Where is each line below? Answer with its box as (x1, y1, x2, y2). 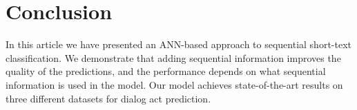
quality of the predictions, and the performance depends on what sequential (6, 64, 326, 78)
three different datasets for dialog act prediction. (6, 91, 211, 105)
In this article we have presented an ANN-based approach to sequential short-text (6, 37, 352, 52)
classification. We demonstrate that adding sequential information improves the (6, 50, 341, 65)
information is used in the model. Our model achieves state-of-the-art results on (6, 77, 343, 91)
